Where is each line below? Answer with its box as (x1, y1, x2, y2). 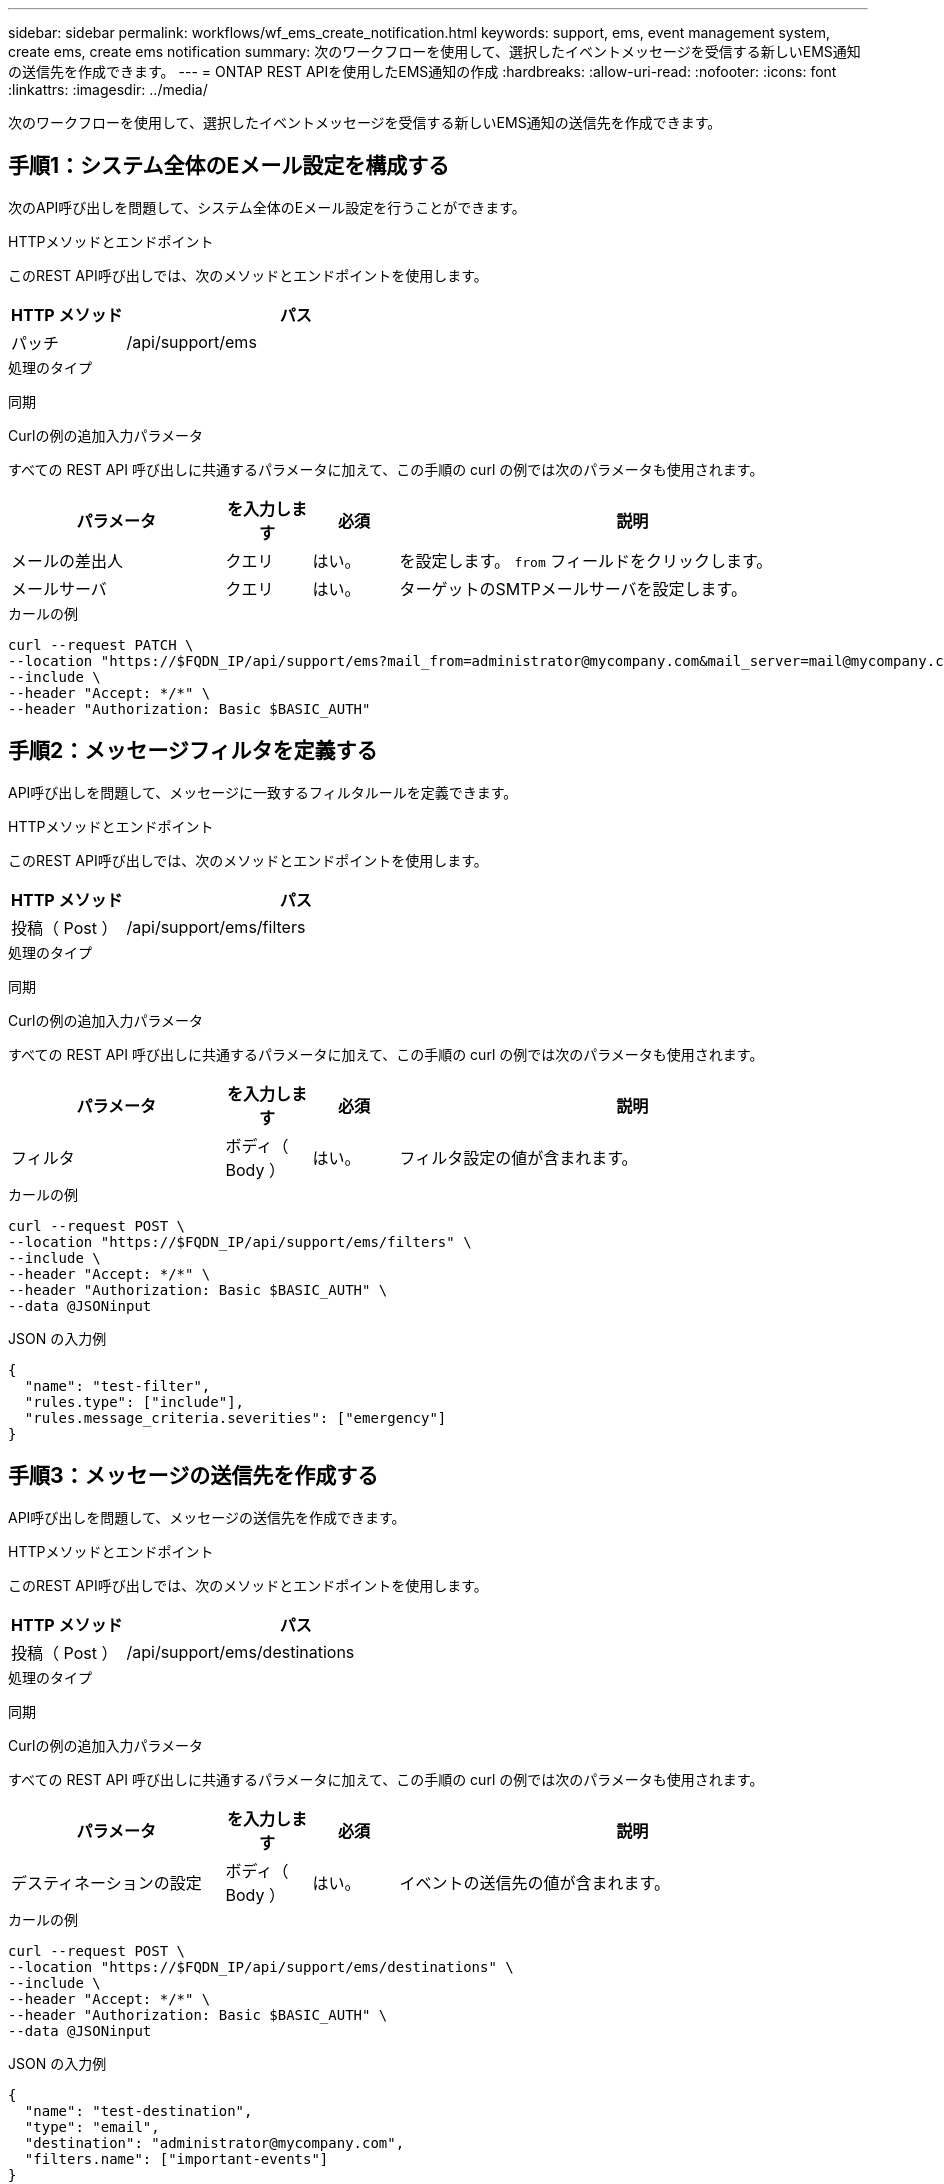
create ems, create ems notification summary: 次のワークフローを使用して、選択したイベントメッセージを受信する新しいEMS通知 (8, 43, 861, 60)
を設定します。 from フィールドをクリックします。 (399, 550, 773, 571)
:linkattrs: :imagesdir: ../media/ (8, 81, 208, 98)
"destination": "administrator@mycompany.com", (24, 2134, 405, 2151)
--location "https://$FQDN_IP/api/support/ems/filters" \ (8, 1233, 472, 1250)
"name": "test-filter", (24, 1377, 211, 1394)
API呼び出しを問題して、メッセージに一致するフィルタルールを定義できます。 (8, 783, 518, 801)
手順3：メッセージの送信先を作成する (8, 1463, 379, 1489)
